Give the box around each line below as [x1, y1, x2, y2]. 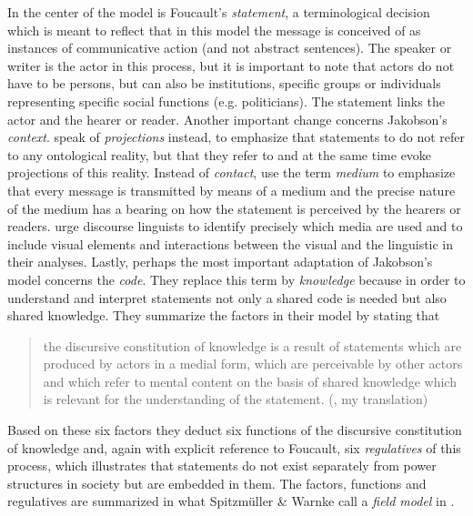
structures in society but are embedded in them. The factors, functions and [7, 473, 427, 492]
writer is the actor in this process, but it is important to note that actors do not [7, 56, 455, 75]
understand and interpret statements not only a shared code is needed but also [7, 288, 447, 307]
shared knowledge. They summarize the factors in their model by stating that [7, 306, 440, 325]
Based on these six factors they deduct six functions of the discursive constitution [7, 420, 462, 440]
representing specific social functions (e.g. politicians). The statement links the [7, 91, 445, 110]
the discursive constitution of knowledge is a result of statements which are [43, 336, 462, 355]
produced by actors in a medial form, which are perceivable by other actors [43, 354, 463, 373]
